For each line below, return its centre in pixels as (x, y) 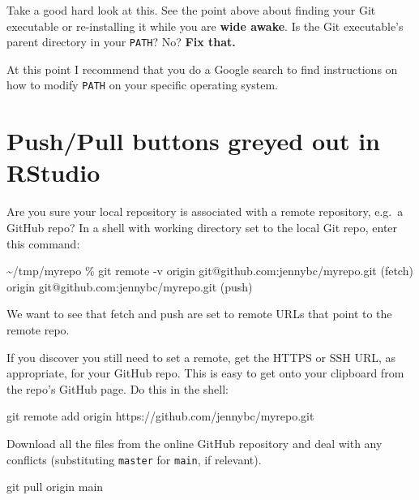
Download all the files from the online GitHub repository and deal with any (195, 443)
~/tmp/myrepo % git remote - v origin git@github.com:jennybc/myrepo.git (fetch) (210, 271)
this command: (43, 243)
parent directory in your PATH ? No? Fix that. (121, 42)
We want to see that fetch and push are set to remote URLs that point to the (199, 314)
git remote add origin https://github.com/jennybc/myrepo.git (160, 416)
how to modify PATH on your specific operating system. (143, 85)
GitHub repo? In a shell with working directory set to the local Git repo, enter (202, 227)
